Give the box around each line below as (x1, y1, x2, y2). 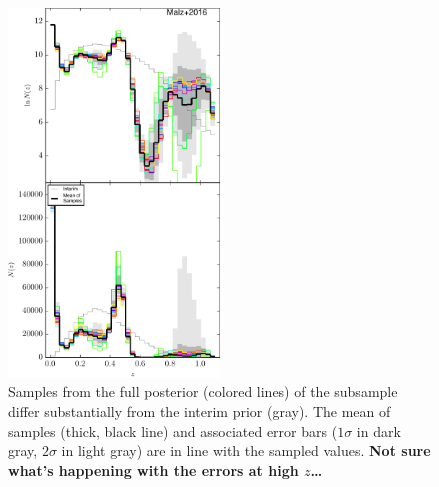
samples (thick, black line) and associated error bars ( (8, 420, 338, 441)
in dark (356, 420, 401, 441)
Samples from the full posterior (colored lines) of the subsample (8, 381, 398, 402)
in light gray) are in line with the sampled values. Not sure (61, 440, 431, 461)
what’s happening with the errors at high (8, 459, 299, 480)
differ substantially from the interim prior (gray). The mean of (8, 401, 391, 421)
